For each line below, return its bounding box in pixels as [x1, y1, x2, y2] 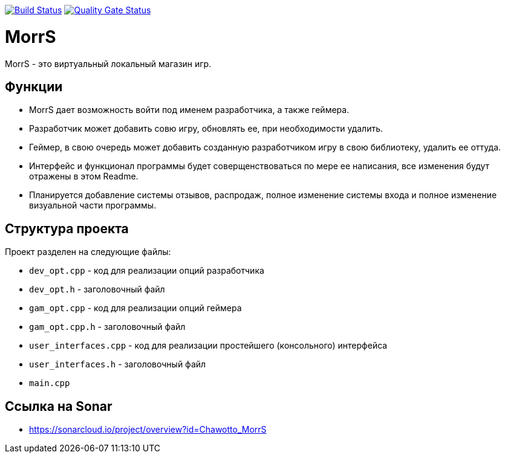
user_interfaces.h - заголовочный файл [29, 359, 206, 370]
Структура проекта [5, 221, 129, 236]
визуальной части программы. [29, 200, 157, 211]
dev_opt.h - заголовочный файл [29, 284, 165, 295]
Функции [5, 79, 63, 94]
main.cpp [29, 378, 70, 389]
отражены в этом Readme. [29, 171, 138, 182]
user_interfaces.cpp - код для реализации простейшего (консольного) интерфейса [29, 340, 388, 351]
